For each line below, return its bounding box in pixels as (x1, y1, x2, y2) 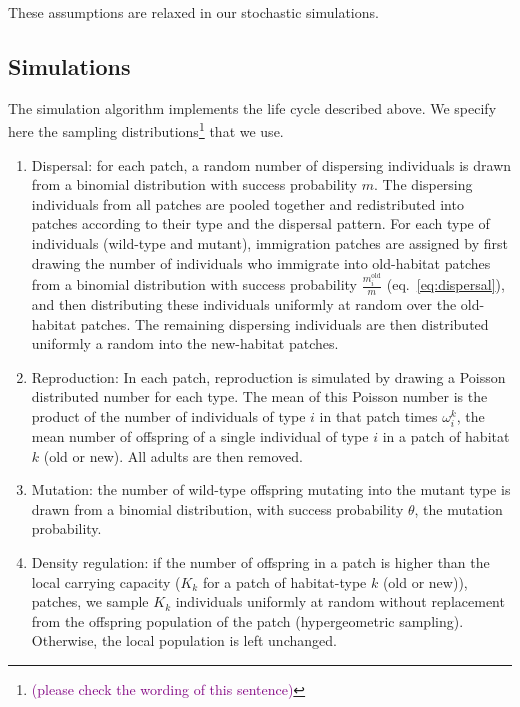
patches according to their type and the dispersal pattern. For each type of (31, 213, 490, 234)
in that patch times (319, 405, 438, 426)
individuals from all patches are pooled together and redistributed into (31, 193, 464, 214)
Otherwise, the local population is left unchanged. (31, 630, 337, 651)
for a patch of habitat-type (202, 571, 367, 592)
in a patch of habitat (382, 426, 510, 447)
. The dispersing (373, 174, 473, 195)
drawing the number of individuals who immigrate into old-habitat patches (31, 252, 491, 273)
